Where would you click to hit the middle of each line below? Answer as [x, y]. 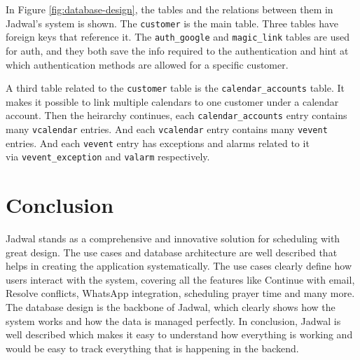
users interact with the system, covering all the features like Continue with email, [180, 279]
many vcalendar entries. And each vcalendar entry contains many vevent [167, 129]
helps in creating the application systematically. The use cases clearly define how [179, 266]
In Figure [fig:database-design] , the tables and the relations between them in [169, 9]
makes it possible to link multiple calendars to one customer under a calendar [172, 101]
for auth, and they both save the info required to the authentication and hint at [177, 50]
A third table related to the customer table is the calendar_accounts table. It [175, 88]
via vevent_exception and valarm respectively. [108, 157]
